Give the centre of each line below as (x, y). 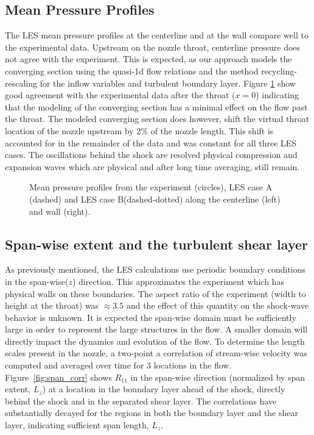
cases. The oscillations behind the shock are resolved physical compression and (151, 155)
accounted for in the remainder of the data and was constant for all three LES (151, 142)
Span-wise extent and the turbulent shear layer (156, 244)
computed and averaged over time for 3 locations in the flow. (118, 365)
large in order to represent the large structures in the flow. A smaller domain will (156, 329)
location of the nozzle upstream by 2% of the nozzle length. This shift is (139, 130)
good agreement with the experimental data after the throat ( (120, 95)
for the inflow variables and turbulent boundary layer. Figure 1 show (168, 83)
